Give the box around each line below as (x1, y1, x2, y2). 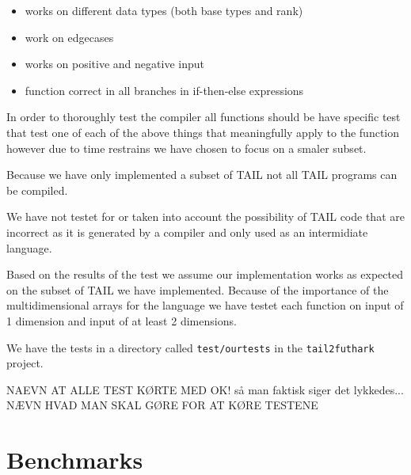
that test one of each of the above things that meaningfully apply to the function (6, 123, 400, 140)
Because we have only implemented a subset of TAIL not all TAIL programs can (6, 166, 398, 183)
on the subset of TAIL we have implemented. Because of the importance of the (6, 281, 389, 298)
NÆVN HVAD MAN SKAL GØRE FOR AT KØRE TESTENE (6, 397, 318, 413)
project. (6, 355, 44, 371)
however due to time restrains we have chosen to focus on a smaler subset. (6, 139, 367, 156)
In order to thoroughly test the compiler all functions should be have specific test (6, 108, 401, 125)
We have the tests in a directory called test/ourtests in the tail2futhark (6, 339, 375, 355)
